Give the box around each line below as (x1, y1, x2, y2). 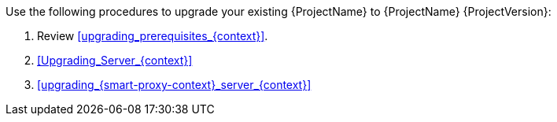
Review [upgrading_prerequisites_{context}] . (37, 29, 268, 43)
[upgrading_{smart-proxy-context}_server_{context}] (37, 78, 312, 91)
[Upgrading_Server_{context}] (37, 54, 193, 67)
